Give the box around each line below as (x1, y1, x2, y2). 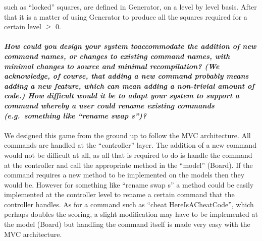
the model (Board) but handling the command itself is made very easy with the (4, 219, 250, 229)
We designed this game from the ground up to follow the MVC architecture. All (4, 130, 251, 140)
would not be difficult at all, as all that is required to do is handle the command (4, 149, 252, 160)
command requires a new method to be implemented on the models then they (4, 169, 245, 180)
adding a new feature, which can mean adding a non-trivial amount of (4, 80, 254, 91)
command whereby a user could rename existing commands (4, 100, 215, 110)
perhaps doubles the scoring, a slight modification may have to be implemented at (4, 209, 258, 219)
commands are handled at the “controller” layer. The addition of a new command (4, 140, 256, 150)
